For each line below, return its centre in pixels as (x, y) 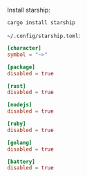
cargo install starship (41, 23)
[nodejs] (20, 105)
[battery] (21, 162)
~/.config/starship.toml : (44, 35)
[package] (21, 67)
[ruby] (17, 124)
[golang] (20, 142)
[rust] (17, 86)
